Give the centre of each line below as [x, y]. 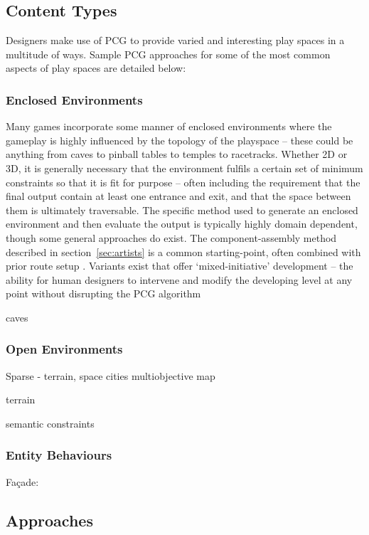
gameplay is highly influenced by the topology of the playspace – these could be [180, 140]
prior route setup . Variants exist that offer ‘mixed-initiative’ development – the [180, 266]
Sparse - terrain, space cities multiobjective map [111, 375]
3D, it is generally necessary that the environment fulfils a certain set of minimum [184, 168]
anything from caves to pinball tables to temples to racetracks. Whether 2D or [177, 154]
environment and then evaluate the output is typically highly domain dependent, [182, 224]
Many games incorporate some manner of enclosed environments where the [169, 126]
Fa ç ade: [22, 481]
